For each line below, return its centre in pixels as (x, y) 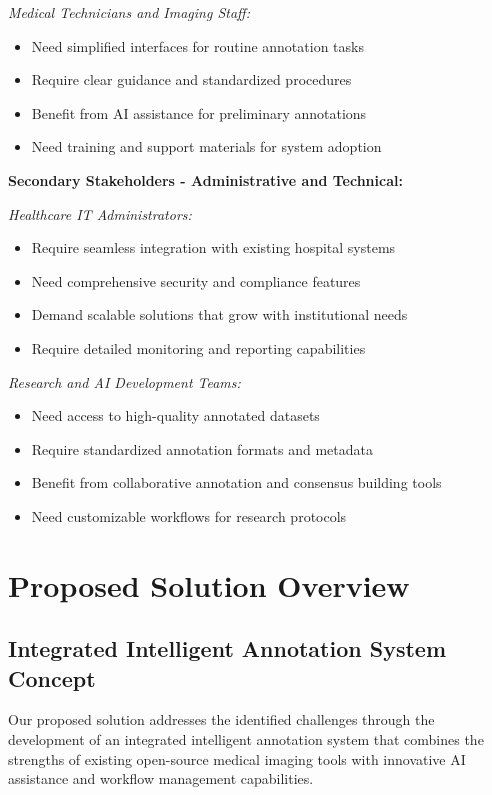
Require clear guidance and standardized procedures (191, 79)
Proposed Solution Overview (209, 584)
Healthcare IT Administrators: (100, 213)
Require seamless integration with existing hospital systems (213, 247)
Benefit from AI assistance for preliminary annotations (199, 112)
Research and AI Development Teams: (124, 381)
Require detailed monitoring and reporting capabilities (198, 347)
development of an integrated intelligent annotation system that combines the (246, 739)
